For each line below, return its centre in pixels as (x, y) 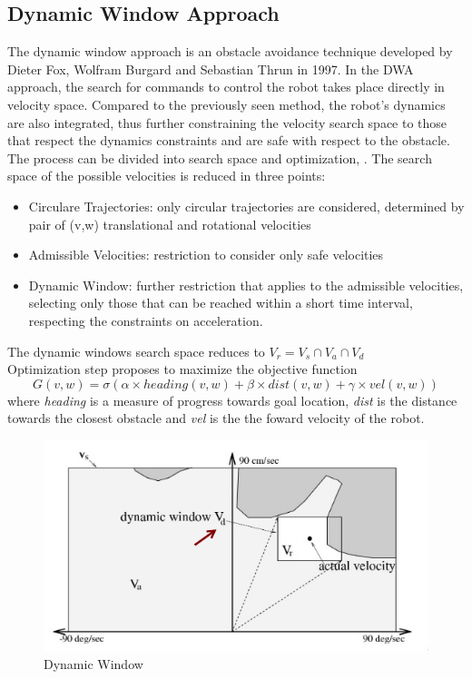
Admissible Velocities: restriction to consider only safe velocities (206, 255)
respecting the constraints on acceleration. (146, 320)
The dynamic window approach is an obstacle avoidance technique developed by (230, 51)
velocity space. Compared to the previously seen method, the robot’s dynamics (226, 104)
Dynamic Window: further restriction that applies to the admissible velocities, (246, 285)
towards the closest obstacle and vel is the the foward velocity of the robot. (216, 418)
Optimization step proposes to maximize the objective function (182, 369)
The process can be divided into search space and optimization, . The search (220, 157)
